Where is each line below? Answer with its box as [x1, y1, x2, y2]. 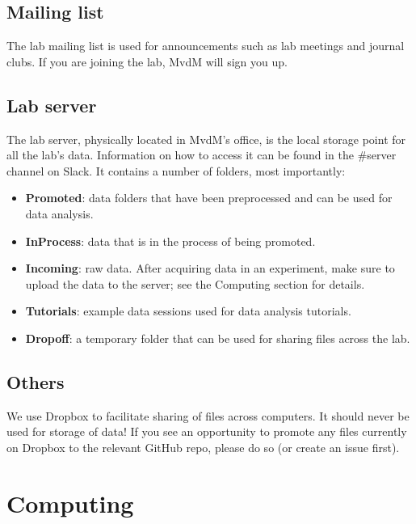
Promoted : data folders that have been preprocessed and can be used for [25, 189, 393, 206]
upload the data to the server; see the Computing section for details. [25, 275, 365, 292]
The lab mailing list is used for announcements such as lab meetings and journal [6, 37, 405, 54]
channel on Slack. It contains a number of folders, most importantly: [6, 162, 346, 179]
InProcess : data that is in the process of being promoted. [25, 232, 316, 249]
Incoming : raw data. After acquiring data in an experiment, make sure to [25, 260, 395, 277]
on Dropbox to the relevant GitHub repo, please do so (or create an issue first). [6, 438, 400, 455]
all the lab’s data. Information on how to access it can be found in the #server [6, 146, 397, 163]
